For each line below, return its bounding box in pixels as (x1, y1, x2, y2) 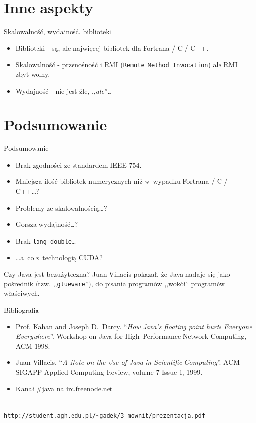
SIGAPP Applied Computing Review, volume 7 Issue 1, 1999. (15, 366, 203, 377)
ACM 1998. (15, 340, 50, 351)
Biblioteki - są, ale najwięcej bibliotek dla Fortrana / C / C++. (15, 42, 209, 53)
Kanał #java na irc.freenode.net (15, 383, 113, 393)
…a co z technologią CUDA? (15, 252, 103, 262)
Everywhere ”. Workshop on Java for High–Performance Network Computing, (15, 331, 247, 341)
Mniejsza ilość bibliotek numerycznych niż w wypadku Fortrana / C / (15, 176, 228, 186)
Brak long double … (15, 235, 76, 246)
